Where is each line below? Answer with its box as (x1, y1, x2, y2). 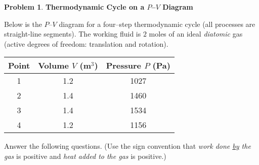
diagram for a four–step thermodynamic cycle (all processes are (59, 18, 255, 29)
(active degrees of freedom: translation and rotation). (4, 38, 168, 49)
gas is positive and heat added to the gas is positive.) (4, 150, 166, 161)
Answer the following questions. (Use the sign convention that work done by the (4, 141, 251, 151)
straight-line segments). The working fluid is (4, 28, 141, 39)
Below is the (4, 18, 42, 29)
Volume (38, 59, 69, 72)
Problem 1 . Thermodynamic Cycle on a (4, 2, 145, 12)
